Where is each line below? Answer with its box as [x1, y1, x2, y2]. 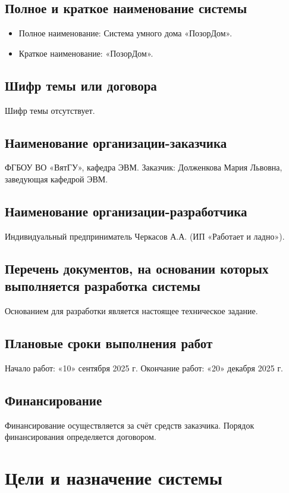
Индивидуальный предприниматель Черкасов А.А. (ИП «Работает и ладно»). [5, 230, 285, 242]
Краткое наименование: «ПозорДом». [18, 46, 153, 59]
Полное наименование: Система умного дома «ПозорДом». [18, 27, 233, 39]
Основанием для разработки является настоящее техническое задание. [5, 304, 258, 317]
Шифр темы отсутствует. [5, 104, 95, 116]
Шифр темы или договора [5, 76, 157, 94]
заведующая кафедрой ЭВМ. [5, 172, 108, 185]
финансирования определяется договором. [5, 430, 156, 443]
